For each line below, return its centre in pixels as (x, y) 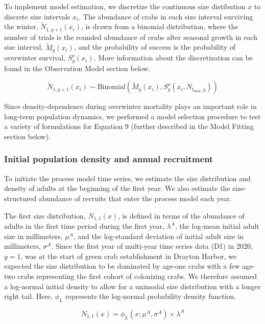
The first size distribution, (45, 215)
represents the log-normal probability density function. (151, 296)
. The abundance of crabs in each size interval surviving (166, 16)
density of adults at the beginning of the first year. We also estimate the (117, 188)
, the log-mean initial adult (217, 226)
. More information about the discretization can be (173, 58)
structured (20, 198)
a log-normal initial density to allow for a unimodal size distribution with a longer (132, 286)
